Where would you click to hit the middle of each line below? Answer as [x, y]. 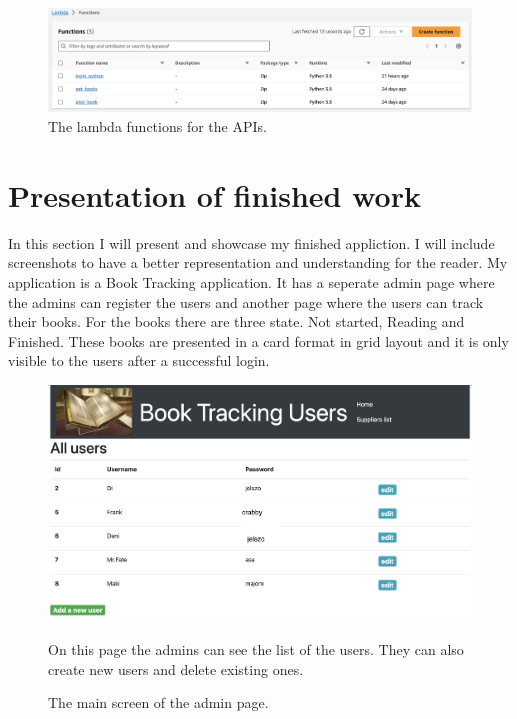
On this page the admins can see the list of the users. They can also [256, 649]
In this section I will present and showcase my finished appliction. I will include [251, 242]
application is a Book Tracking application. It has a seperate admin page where [251, 281]
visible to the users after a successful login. [139, 360]
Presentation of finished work [214, 194]
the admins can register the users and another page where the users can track [246, 301]
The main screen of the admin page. [158, 702]
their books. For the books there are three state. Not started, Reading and [236, 321]
